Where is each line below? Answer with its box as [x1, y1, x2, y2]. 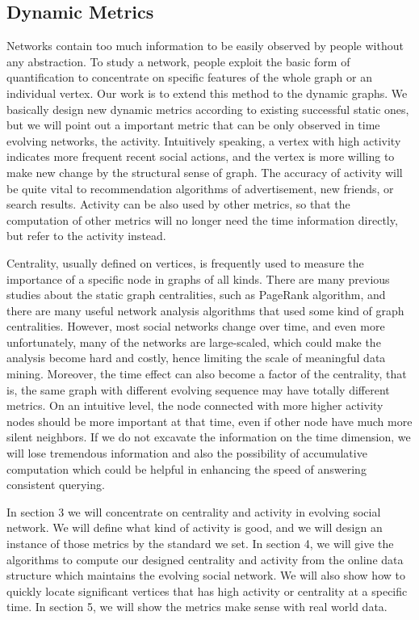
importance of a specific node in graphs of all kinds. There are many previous [6, 270, 390, 287]
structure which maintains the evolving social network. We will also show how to [6, 567, 405, 584]
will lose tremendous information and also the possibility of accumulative [6, 445, 367, 462]
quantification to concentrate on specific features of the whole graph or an [6, 69, 372, 86]
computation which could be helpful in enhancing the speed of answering [6, 460, 367, 477]
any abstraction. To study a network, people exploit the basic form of [6, 53, 350, 70]
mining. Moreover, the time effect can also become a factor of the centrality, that [6, 365, 407, 382]
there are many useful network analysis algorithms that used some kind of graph [6, 302, 404, 318]
